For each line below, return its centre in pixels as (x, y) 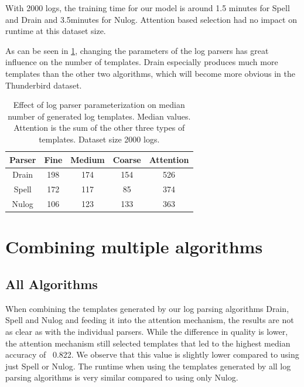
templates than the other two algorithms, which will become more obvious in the (150, 73)
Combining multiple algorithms (134, 247)
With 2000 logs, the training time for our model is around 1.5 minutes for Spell (148, 8)
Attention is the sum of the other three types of (99, 128)
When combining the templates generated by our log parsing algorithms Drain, (147, 308)
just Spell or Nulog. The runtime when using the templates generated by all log (148, 366)
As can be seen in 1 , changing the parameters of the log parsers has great (137, 50)
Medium (88, 159)
